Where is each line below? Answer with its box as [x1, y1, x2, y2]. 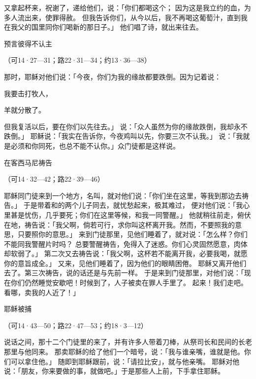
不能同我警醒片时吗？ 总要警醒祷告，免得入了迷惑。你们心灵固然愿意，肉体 [4, 238, 248, 249]
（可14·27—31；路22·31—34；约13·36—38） [4, 55, 151, 65]
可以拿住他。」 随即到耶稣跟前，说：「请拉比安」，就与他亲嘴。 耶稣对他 [10, 356, 240, 366]
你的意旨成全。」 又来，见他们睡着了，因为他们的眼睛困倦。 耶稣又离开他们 [4, 258, 247, 268]
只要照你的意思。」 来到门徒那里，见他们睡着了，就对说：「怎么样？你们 [17, 229, 248, 239]
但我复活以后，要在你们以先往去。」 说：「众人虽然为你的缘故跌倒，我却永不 [4, 121, 248, 131]
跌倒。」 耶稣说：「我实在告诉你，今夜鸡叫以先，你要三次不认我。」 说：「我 [4, 131, 243, 141]
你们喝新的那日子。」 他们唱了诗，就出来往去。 [52, 22, 203, 32]
